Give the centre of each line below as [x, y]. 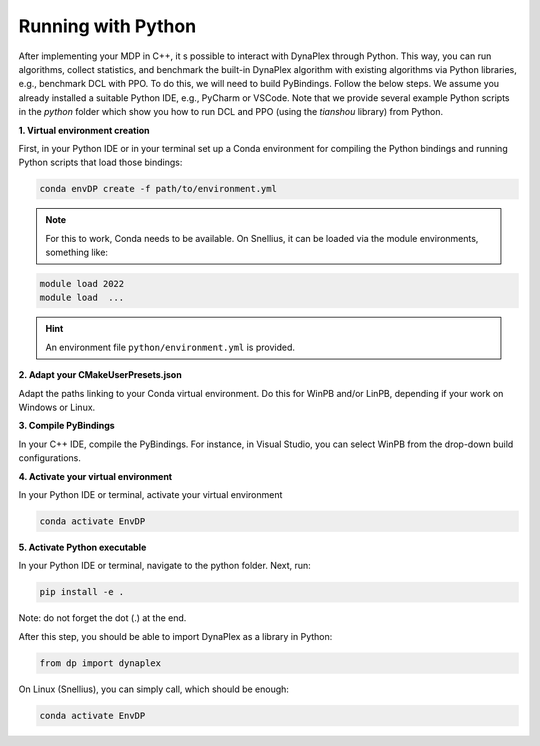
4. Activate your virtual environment [95, 476]
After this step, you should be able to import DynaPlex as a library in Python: [175, 636]
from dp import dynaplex [100, 663]
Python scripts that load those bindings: [100, 162]
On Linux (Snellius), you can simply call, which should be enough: [154, 689]
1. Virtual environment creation [84, 130]
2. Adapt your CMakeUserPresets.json [100, 375]
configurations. [50, 458]
